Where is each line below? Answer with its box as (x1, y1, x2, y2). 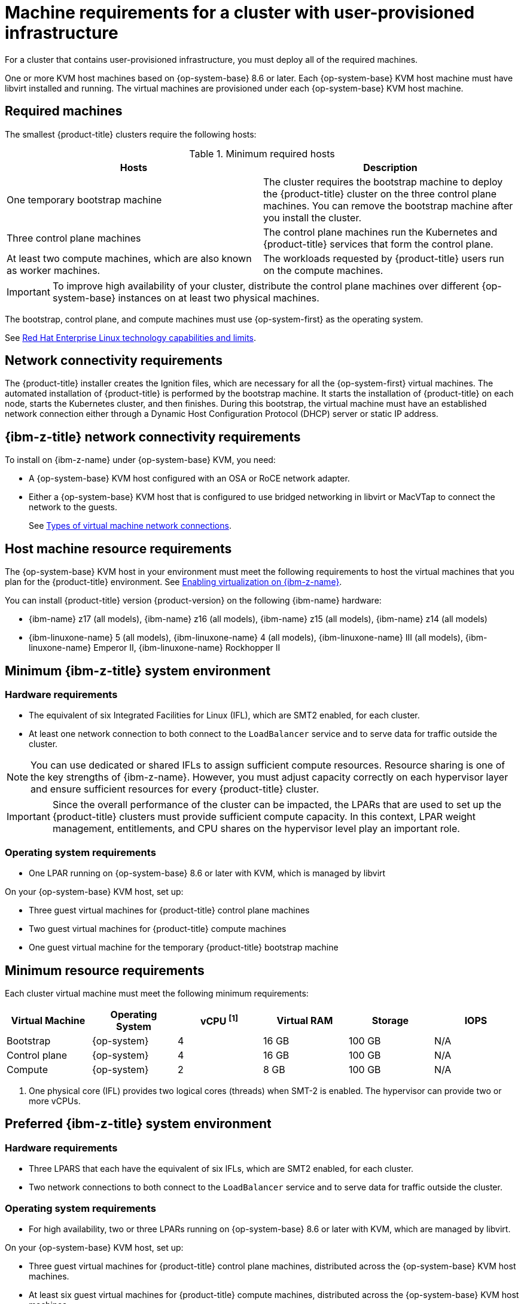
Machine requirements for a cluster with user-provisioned (5, 2, 475, 23)
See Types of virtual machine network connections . (29, 520, 231, 531)
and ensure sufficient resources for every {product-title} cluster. (31, 783, 319, 796)
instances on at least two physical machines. (118, 291, 319, 304)
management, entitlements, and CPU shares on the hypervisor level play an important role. (52, 822, 460, 835)
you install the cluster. (263, 211, 362, 224)
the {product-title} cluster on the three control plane (263, 187, 496, 200)
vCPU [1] (200, 1013, 238, 1028)
